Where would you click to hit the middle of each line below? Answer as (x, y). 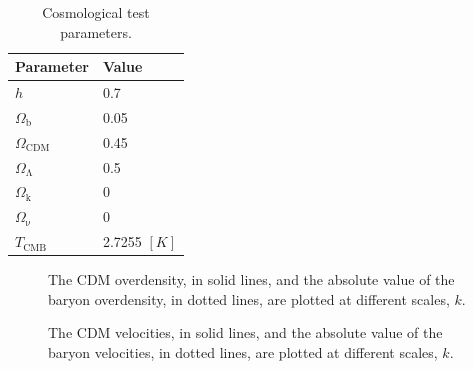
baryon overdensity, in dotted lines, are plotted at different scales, (249, 298)
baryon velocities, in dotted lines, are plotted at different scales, (243, 351)
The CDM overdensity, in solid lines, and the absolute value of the (251, 279)
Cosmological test (96, 12)
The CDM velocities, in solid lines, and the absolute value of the (245, 332)
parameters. (96, 31)
